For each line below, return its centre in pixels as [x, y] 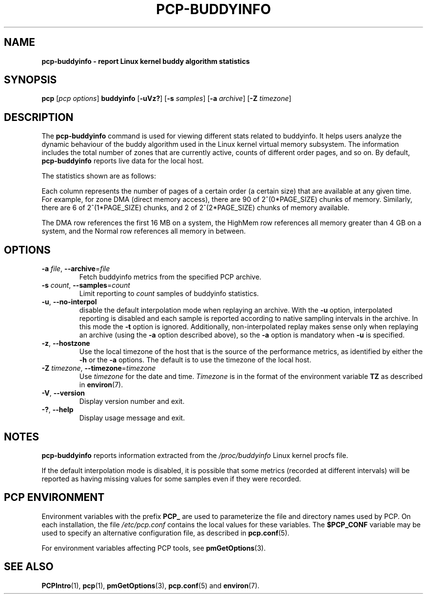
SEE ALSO [29, 567]
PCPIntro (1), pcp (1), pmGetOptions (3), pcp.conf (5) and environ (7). [151, 585]
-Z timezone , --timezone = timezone [99, 368]
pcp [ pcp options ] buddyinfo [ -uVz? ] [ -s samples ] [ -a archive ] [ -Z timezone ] [166, 99]
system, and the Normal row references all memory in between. [144, 231]
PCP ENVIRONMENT [54, 498]
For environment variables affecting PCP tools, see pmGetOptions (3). [154, 548]
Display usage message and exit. [132, 418]
